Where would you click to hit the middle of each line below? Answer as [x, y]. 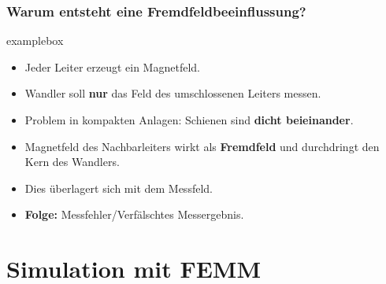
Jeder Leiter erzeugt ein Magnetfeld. [112, 66]
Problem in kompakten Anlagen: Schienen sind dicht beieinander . [189, 120]
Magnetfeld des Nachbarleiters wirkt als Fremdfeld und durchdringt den [202, 146]
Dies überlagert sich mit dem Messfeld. [119, 188]
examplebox [35, 41]
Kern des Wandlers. [72, 162]
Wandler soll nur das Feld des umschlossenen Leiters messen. [173, 93]
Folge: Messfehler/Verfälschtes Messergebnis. [134, 214]
